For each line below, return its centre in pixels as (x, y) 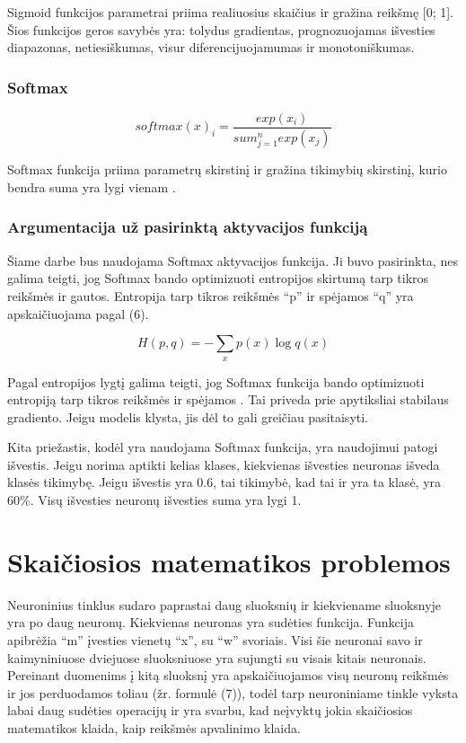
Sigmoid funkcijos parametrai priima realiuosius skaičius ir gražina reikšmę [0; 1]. (230, 12)
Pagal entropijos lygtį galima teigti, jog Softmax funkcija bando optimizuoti (216, 381)
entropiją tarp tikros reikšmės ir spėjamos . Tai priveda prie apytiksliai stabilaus (228, 399)
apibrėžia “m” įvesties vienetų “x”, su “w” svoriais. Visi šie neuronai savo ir (215, 639)
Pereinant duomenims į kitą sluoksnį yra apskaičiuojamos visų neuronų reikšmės (228, 675)
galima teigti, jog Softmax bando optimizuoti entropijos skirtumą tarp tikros (218, 278)
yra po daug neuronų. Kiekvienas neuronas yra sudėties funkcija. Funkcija (211, 622)
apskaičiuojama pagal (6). (78, 313)
